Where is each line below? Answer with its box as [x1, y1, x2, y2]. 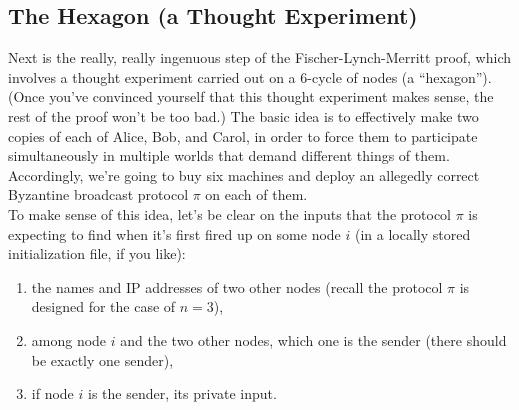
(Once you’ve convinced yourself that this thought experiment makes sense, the [8, 86, 494, 107]
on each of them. [205, 184, 308, 205]
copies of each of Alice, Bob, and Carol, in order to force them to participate [8, 125, 478, 146]
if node [31, 383, 74, 404]
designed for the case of [31, 296, 176, 317]
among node [31, 329, 107, 350]
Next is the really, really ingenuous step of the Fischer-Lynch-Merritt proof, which [8, 47, 512, 68]
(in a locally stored [354, 223, 471, 244]
